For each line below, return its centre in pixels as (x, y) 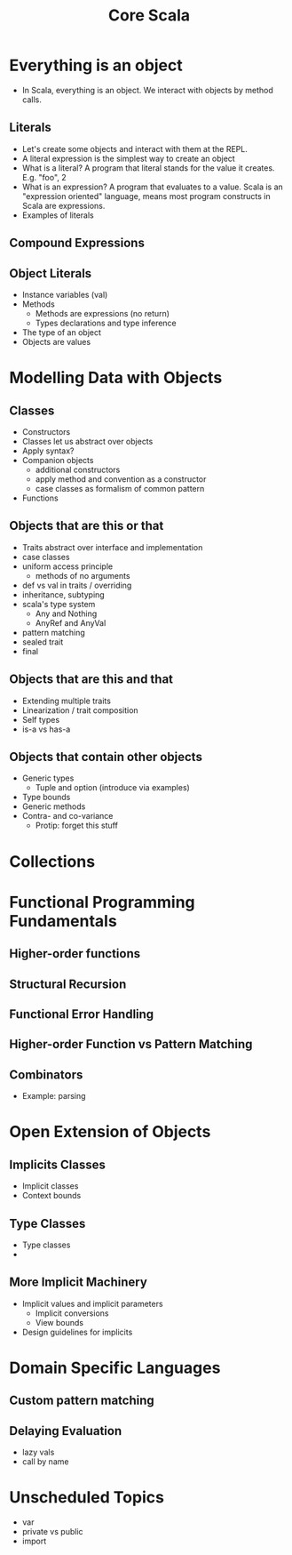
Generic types (48, 778)
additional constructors (78, 469)
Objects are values (56, 341)
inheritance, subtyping (63, 594)
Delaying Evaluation (66, 1431)
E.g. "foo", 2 (44, 177)
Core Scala (149, 16)
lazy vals (38, 1452)
